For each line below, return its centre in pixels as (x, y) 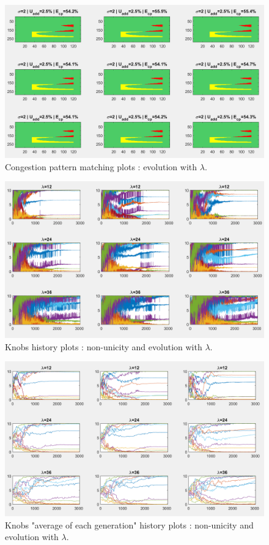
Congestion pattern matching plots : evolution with (101, 166)
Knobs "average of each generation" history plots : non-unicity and (129, 524)
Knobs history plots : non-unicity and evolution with (104, 346)
